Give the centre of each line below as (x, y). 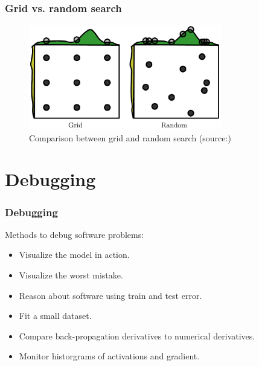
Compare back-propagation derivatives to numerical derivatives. (137, 335)
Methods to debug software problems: (75, 234)
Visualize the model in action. (74, 255)
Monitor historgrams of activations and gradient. (109, 356)
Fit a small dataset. (55, 316)
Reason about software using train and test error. (110, 295)
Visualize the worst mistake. (71, 275)
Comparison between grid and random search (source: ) (130, 137)
